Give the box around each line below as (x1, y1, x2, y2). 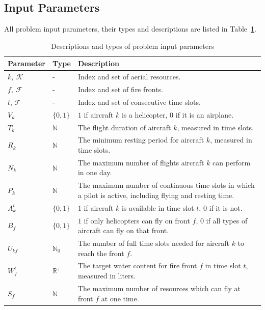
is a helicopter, (121, 109, 168, 120)
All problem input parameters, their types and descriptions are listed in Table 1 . (4, 23, 256, 34)
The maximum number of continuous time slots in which (77, 180, 255, 190)
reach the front (77, 247, 124, 258)
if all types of (206, 215, 248, 226)
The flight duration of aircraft (77, 122, 171, 132)
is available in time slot (121, 202, 194, 213)
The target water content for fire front (77, 260, 197, 271)
